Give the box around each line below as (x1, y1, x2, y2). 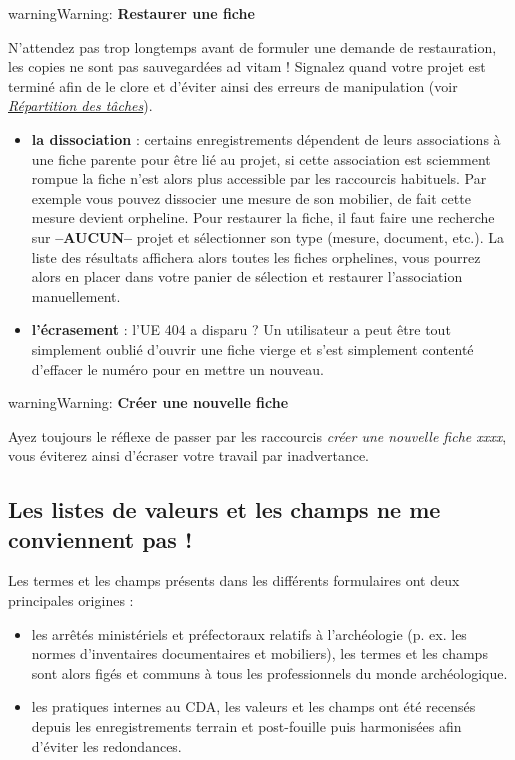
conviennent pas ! (8, 523, 193, 554)
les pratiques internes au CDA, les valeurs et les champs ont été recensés (31, 696, 476, 717)
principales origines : (8, 590, 134, 611)
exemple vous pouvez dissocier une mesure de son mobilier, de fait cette (31, 187, 471, 208)
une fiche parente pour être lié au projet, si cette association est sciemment (31, 148, 491, 169)
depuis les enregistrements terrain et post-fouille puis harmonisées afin (31, 716, 462, 737)
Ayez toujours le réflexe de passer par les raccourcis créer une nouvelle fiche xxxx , (8, 425, 507, 446)
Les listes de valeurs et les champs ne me (8, 494, 441, 525)
